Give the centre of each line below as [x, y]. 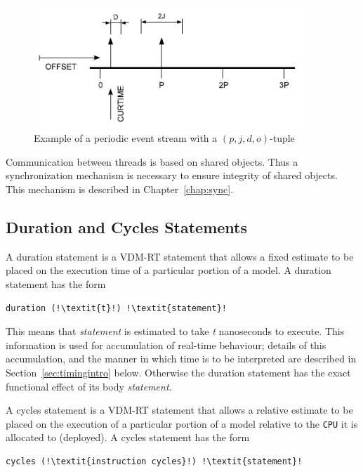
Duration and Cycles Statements [126, 227]
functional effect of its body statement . [89, 386]
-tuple [282, 138]
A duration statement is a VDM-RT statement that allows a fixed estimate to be [180, 256]
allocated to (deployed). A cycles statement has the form [128, 437]
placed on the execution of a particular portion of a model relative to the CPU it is [182, 423]
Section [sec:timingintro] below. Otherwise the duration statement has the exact [178, 372]
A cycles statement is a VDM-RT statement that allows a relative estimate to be [179, 410]
